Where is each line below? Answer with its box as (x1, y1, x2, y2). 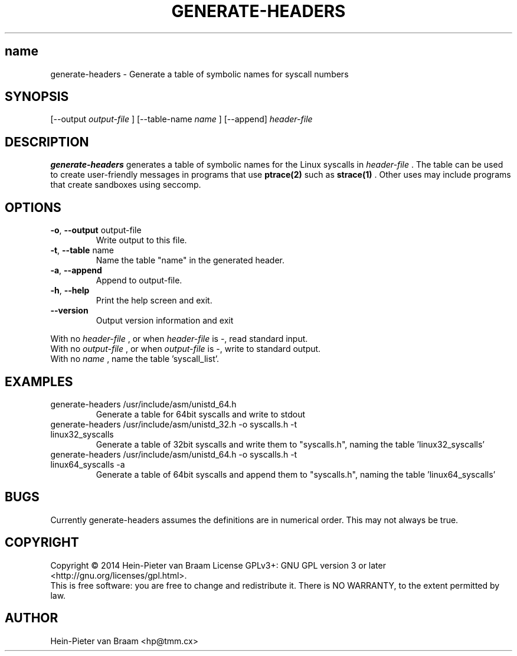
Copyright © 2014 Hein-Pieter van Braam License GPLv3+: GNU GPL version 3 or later (50, 560, 386, 570)
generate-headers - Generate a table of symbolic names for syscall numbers (50, 68, 349, 79)
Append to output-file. (96, 275, 182, 286)
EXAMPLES (5, 374, 73, 389)
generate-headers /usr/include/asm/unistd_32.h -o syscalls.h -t (50, 419, 297, 429)
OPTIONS (5, 200, 61, 215)
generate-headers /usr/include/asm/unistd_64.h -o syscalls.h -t (50, 449, 297, 459)
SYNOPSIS (5, 89, 69, 105)
